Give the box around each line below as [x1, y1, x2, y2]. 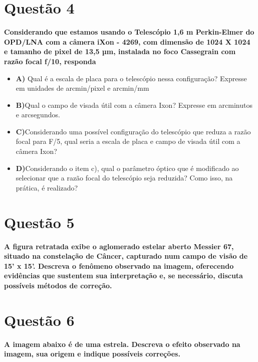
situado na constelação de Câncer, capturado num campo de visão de [4, 251, 248, 261]
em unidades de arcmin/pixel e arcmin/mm [16, 83, 149, 93]
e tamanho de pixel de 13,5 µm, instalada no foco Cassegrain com [4, 46, 236, 57]
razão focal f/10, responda [4, 56, 96, 66]
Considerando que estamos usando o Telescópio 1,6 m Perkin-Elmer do [4, 27, 254, 37]
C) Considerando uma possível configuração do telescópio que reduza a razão [16, 126, 251, 136]
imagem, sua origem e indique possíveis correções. [4, 348, 180, 359]
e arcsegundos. [16, 109, 60, 120]
